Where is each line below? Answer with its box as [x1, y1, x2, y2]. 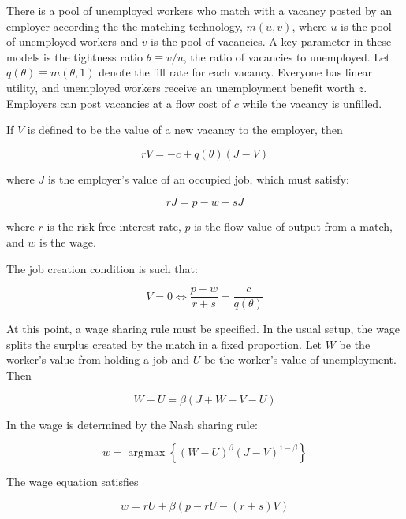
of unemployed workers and [6, 33, 138, 50]
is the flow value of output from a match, [194, 218, 393, 235]
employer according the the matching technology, [6, 17, 243, 34]
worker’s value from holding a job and [6, 351, 189, 368]
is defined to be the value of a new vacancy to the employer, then [27, 121, 343, 138]
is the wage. [39, 233, 96, 250]
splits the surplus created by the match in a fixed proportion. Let [6, 335, 322, 352]
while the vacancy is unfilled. [242, 95, 382, 111]
